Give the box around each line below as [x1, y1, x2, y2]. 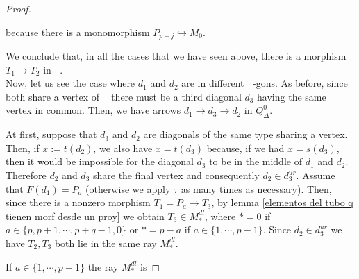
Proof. [6, 1, 31, 15]
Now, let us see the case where [6, 76, 135, 90]
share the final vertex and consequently [92, 168, 260, 182]
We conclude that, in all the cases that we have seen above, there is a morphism [6, 49, 347, 63]
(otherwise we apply [85, 181, 171, 196]
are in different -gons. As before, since [181, 76, 348, 90]
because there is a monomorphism [6, 24, 150, 39]
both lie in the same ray [54, 235, 157, 250]
